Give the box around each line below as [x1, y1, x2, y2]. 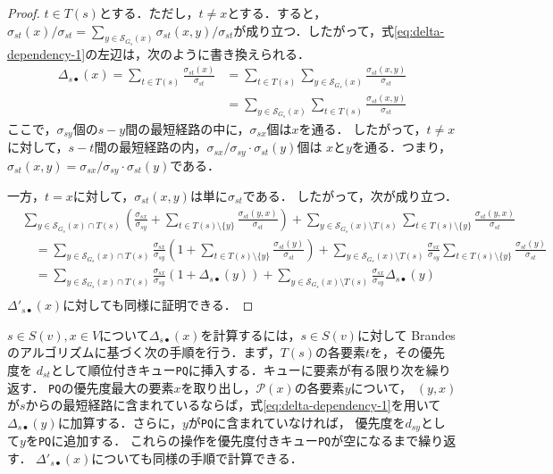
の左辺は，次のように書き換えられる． [85, 44, 311, 62]
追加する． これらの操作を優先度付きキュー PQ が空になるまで [63, 431, 419, 450]
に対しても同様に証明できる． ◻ [63, 295, 254, 314]
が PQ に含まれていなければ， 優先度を [188, 412, 406, 431]
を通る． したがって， [298, 119, 427, 137]
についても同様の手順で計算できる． [91, 449, 303, 467]
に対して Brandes [356, 325, 456, 344]
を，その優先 [370, 343, 446, 362]
